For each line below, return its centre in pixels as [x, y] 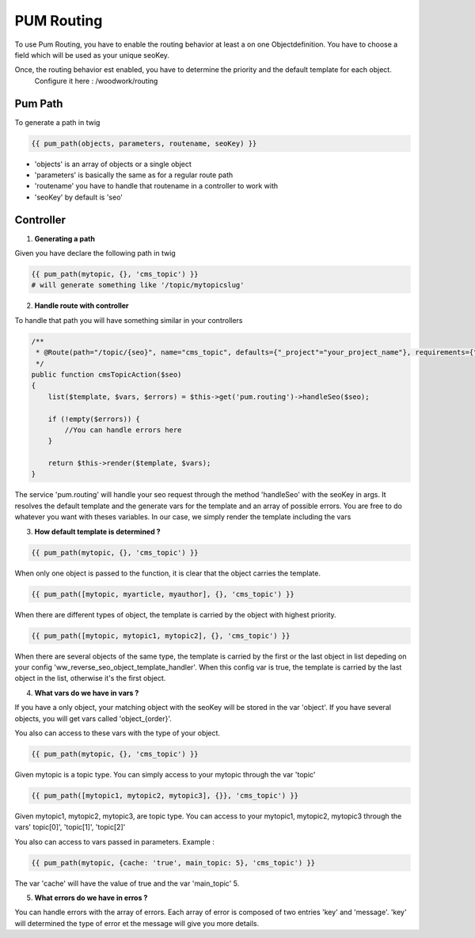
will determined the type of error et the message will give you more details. [137, 923]
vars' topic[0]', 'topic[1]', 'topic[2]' [70, 827]
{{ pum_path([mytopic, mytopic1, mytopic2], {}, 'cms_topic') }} [161, 636]
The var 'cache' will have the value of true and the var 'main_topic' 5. [127, 883]
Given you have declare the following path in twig [95, 253]
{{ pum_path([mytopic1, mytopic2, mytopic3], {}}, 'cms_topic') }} [165, 795]
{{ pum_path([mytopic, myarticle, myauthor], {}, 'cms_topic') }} [163, 594]
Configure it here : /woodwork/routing [96, 81]
